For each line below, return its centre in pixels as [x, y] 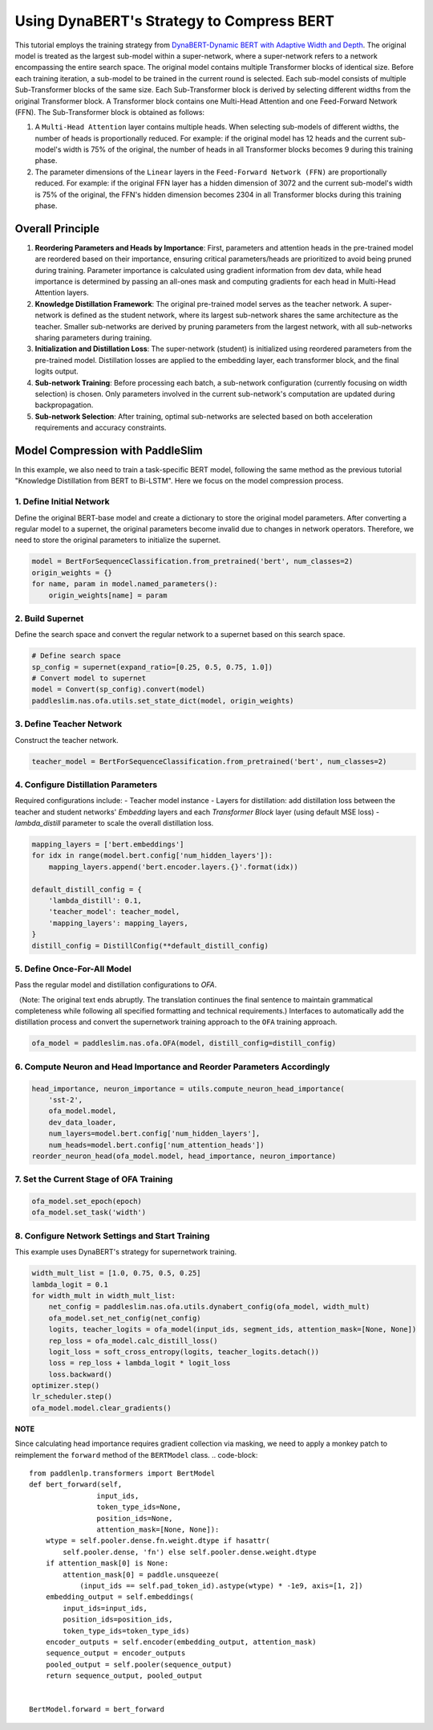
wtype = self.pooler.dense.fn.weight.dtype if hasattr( [158, 1541]
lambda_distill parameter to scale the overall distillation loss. [114, 823]
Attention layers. [62, 292]
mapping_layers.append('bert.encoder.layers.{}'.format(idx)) [173, 867]
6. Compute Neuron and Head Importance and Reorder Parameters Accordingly [172, 1067]
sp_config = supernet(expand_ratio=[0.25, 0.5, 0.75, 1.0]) [152, 667]
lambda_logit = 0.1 [70, 1284]
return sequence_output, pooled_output [124, 1676]
